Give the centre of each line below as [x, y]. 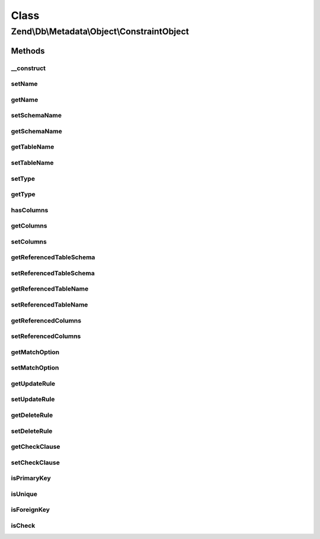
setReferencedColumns [46, 336]
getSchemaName [36, 131]
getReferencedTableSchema [53, 257]
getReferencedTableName [50, 289]
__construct [28, 68]
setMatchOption [35, 368]
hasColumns [30, 210]
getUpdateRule [33, 384]
